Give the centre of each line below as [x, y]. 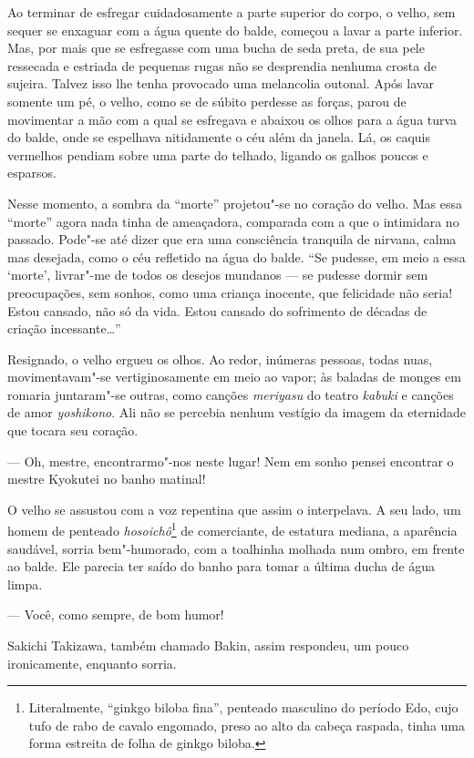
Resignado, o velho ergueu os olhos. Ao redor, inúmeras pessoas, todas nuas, [220, 359]
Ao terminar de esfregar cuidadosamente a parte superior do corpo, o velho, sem [232, 12]
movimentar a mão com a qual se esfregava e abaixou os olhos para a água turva [232, 119]
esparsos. [32, 173]
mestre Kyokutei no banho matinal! [107, 479]
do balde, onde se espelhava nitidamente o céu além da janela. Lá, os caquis [219, 137]
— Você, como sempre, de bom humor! [116, 615]
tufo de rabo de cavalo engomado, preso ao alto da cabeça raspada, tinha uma [247, 725]
